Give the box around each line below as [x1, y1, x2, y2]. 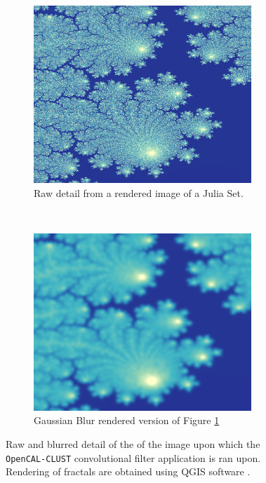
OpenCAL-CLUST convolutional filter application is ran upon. [6, 450, 261, 465]
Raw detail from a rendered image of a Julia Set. [34, 185, 244, 200]
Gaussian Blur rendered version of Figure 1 [34, 413, 220, 428]
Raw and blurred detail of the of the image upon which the [6, 437, 260, 451]
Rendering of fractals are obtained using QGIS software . [6, 464, 251, 479]
